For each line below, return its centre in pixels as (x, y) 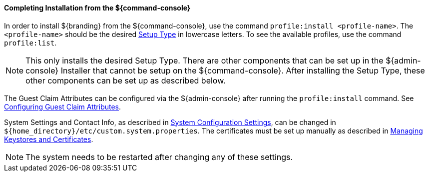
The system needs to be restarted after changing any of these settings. (159, 157)
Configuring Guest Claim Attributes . (63, 106)
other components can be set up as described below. (126, 80)
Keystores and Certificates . (49, 139)
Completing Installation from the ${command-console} (97, 8)
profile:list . (30, 42)
